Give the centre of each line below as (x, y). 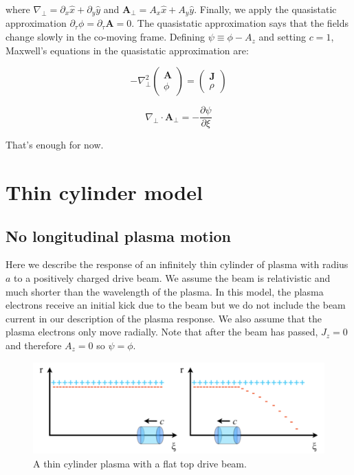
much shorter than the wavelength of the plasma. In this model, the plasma (165, 291)
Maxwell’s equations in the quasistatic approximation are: (127, 50)
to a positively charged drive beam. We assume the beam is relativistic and (172, 278)
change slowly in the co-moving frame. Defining (106, 37)
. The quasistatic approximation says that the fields (240, 23)
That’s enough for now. (55, 145)
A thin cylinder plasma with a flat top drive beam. (140, 463)
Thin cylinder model (104, 192)
